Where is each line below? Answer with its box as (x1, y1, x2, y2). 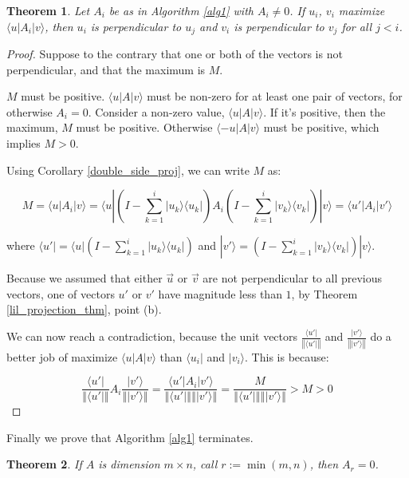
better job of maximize (6, 348, 118, 365)
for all (341, 18, 372, 34)
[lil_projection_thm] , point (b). (6, 301, 162, 318)
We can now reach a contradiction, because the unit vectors (6, 328, 298, 345)
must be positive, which (263, 119, 380, 136)
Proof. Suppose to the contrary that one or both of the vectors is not (6, 45, 343, 62)
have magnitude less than (158, 285, 282, 302)
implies (6, 135, 41, 152)
